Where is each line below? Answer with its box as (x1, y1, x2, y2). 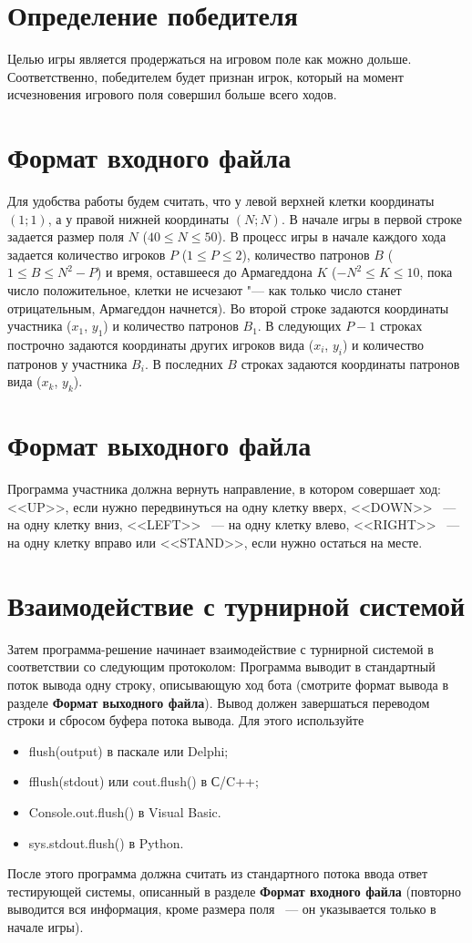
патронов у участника (7, 354, 128, 373)
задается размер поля (7, 227, 124, 246)
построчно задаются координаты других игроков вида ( (7, 334, 314, 354)
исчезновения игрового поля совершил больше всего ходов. (7, 85, 337, 104)
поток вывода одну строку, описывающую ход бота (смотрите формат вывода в (7, 674, 449, 693)
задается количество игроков (7, 244, 166, 263)
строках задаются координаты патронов (241, 354, 460, 373)
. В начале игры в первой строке (281, 209, 463, 228)
